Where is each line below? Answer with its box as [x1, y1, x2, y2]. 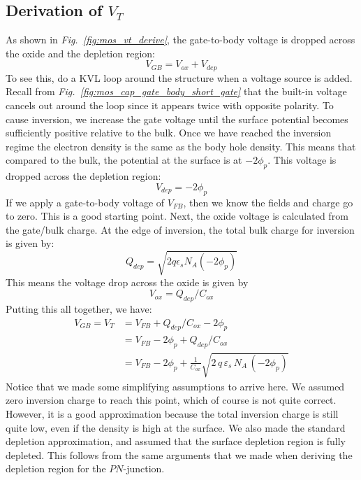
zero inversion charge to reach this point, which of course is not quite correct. [6, 393, 337, 407]
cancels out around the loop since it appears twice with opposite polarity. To [6, 98, 334, 113]
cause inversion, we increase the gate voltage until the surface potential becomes [6, 111, 348, 126]
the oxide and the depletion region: [6, 45, 155, 60]
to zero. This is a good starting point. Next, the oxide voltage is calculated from [6, 209, 348, 223]
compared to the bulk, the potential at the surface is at [6, 153, 242, 167]
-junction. [123, 461, 165, 476]
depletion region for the [6, 461, 106, 476]
